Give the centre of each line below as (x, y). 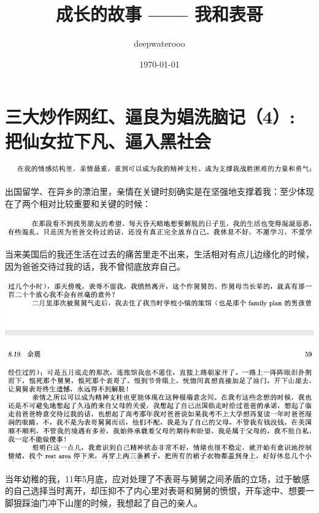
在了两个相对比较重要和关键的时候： (78, 203)
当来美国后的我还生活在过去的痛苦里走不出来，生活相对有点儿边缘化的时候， (159, 254)
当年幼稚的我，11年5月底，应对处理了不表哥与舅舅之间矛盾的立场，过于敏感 (157, 478)
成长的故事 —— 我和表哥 (159, 14)
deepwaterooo (159, 43)
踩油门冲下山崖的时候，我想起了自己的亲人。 (112, 503)
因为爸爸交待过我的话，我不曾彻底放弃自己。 (95, 266)
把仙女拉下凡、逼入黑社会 (108, 140)
